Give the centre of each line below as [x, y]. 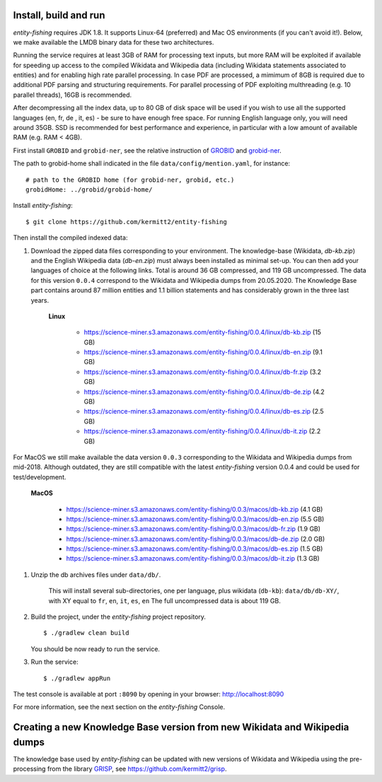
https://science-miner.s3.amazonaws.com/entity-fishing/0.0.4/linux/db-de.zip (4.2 [204, 392]
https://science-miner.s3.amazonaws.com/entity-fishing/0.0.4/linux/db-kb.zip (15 [203, 332]
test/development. [40, 477]
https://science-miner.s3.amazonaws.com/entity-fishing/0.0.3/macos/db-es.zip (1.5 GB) [195, 549]
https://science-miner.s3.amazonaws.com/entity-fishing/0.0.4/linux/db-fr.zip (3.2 [203, 372]
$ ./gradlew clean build [86, 633]
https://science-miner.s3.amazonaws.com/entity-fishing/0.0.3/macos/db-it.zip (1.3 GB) [193, 559]
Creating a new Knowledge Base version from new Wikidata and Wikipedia [181, 727]
